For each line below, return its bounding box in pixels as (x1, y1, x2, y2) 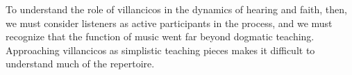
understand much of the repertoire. (6, 56, 155, 71)
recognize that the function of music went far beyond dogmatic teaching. (6, 29, 315, 44)
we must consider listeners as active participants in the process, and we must (6, 15, 333, 30)
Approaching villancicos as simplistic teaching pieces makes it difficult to (6, 42, 315, 57)
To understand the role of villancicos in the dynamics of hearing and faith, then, (6, 2, 347, 16)
